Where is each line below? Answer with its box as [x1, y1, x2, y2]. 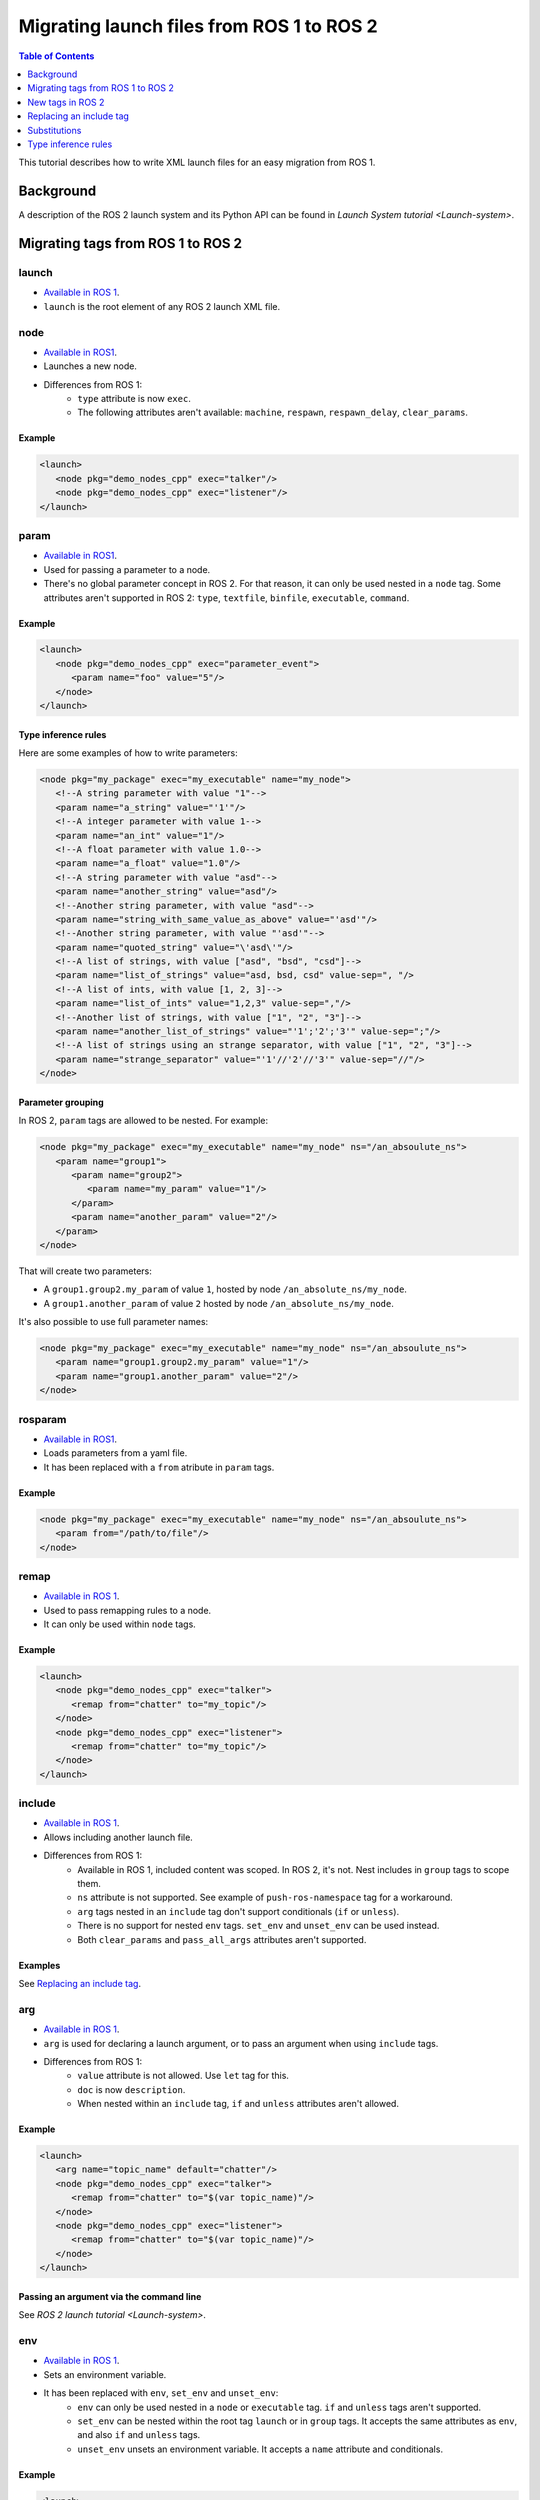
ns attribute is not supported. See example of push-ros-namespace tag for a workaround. [77, 1891, 454, 1904]
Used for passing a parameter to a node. [43, 563, 211, 575]
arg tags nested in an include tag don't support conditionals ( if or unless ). [77, 1905, 400, 1917]
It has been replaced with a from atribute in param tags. [43, 1461, 275, 1473]
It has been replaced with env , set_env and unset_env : [43, 2387, 279, 2399]
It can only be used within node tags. [43, 1618, 197, 1630]
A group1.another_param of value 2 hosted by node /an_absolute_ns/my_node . [43, 1297, 394, 1309]
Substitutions [27, 124, 82, 136]
